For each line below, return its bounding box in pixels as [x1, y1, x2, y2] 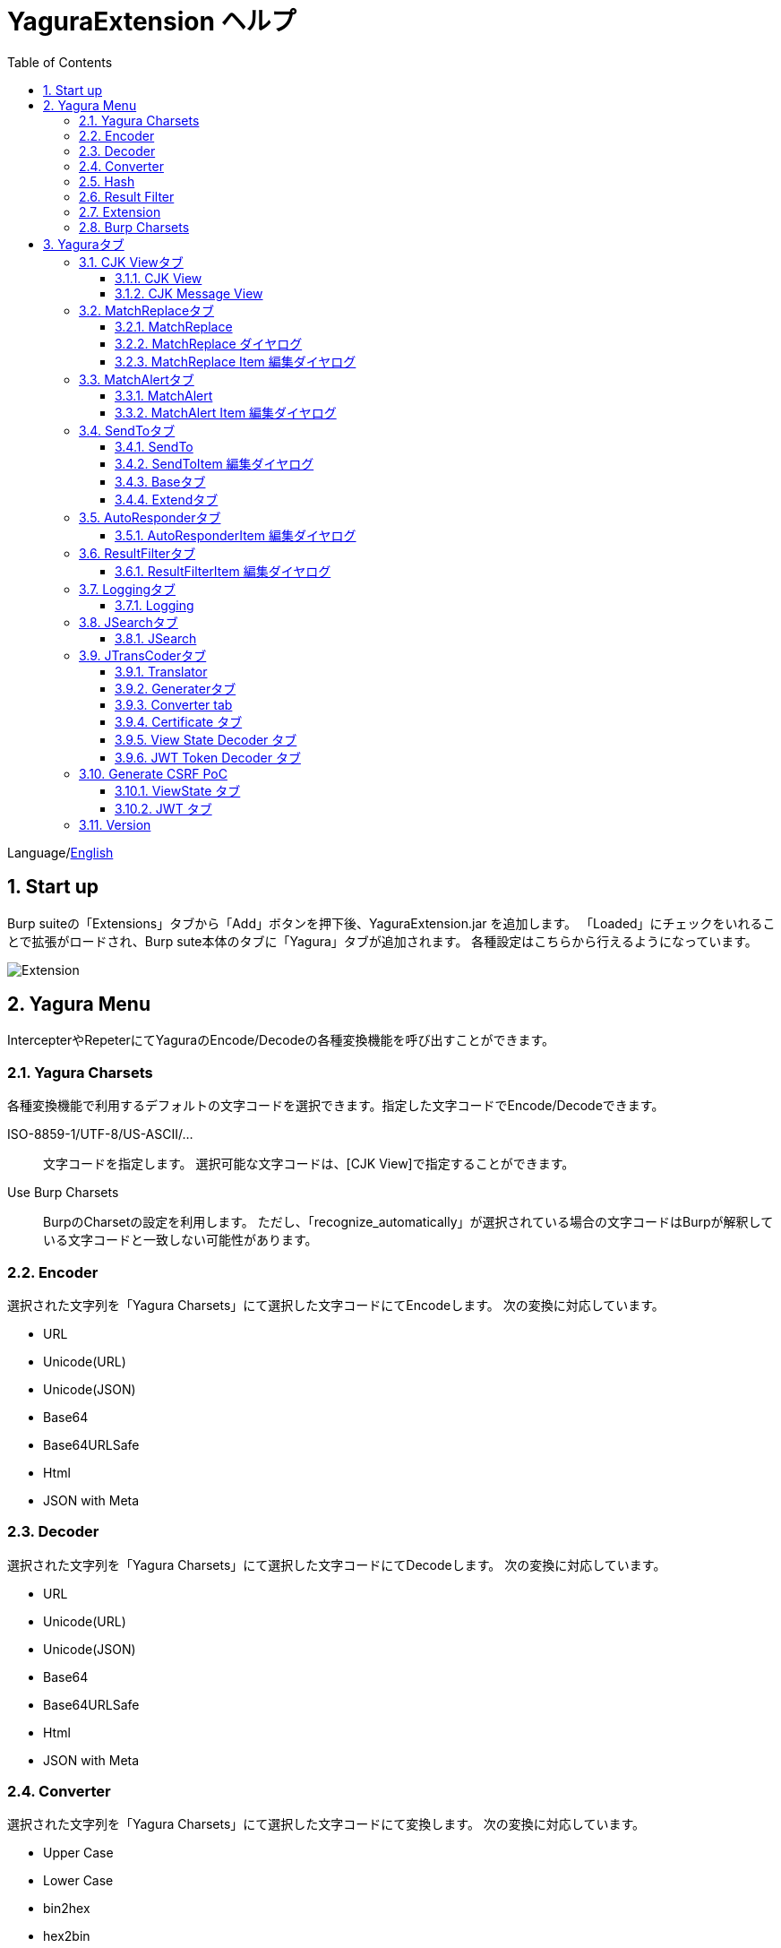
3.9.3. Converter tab [115, 696, 233, 712]
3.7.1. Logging [115, 597, 194, 613]
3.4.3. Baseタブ [115, 473, 206, 489]
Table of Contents [7, 54, 113, 70]
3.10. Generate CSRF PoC [79, 765, 227, 781]
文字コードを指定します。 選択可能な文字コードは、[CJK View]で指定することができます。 [43, 1156, 575, 1172]
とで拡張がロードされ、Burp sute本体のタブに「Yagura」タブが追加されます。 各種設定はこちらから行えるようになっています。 [7, 933, 758, 949]
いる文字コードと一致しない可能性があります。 [43, 1232, 318, 1248]
